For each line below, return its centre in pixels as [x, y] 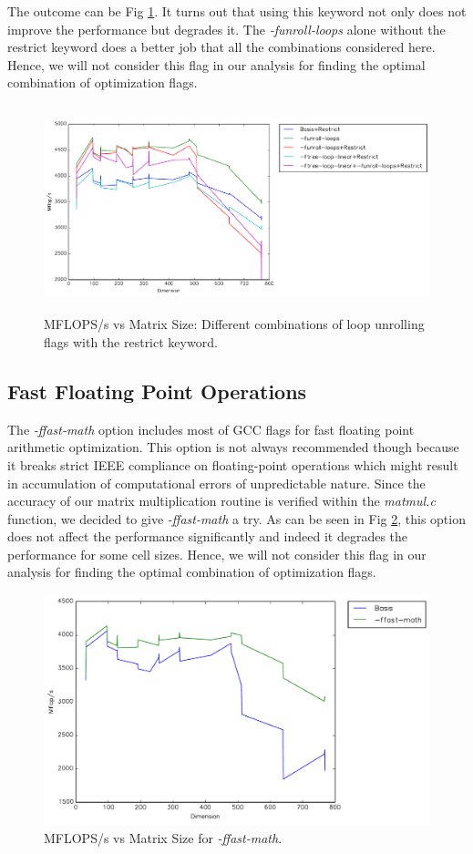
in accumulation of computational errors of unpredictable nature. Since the [216, 483]
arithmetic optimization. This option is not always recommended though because [233, 447]
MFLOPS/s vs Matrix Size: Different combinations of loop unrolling [234, 324]
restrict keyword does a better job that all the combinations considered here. [221, 47]
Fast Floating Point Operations [157, 391]
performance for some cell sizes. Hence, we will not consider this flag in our [217, 554]
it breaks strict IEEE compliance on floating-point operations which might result [233, 464]
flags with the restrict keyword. [131, 341]
